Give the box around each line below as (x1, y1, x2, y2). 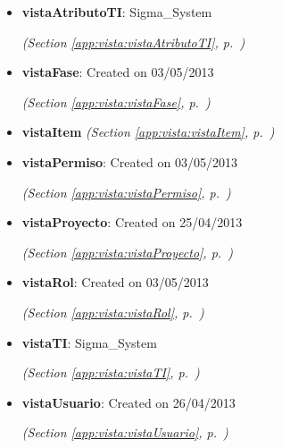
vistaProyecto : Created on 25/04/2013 (21, 213, 243, 232)
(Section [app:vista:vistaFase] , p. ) (21, 92, 211, 111)
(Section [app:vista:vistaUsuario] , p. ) (21, 423, 228, 442)
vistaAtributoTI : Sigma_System (21, 3, 212, 21)
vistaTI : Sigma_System (21, 333, 157, 351)
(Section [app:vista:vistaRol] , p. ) (21, 302, 204, 321)
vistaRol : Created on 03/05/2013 (21, 273, 209, 292)
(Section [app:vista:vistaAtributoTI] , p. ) (21, 32, 245, 51)
